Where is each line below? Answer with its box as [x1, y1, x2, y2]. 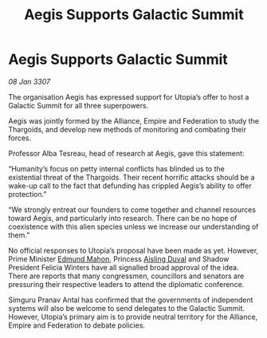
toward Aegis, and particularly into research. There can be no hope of [8, 213, 238, 222]
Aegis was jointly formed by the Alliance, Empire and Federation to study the [8, 116, 260, 125]
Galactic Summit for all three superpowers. [8, 100, 149, 110]
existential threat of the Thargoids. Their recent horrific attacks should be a [8, 172, 255, 182]
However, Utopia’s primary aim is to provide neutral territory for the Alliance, [8, 312, 258, 321]
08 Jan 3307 [8, 77, 50, 86]
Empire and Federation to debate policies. [8, 320, 146, 330]
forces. [8, 133, 32, 143]
